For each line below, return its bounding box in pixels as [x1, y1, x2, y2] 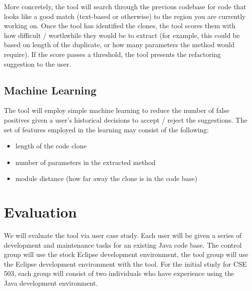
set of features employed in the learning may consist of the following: [4, 124, 209, 134]
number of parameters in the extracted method [15, 157, 156, 167]
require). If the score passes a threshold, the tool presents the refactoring [4, 49, 221, 59]
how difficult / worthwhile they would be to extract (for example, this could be [4, 30, 240, 40]
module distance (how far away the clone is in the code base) [15, 173, 198, 183]
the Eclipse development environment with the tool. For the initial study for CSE [4, 258, 247, 269]
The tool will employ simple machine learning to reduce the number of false [4, 105, 230, 115]
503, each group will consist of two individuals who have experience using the [4, 268, 234, 278]
